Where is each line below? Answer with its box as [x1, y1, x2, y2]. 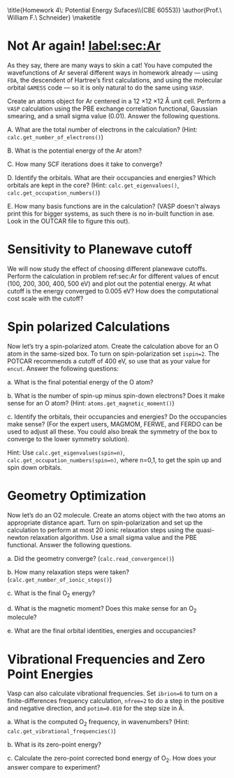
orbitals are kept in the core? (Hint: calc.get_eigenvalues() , [7, 181, 180, 189]
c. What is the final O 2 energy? [7, 588, 96, 599]
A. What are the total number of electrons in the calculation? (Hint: [7, 125, 198, 134]
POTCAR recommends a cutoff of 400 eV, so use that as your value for [7, 356, 211, 365]
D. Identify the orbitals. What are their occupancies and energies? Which [7, 173, 217, 181]
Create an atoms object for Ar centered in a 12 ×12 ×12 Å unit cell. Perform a [7, 97, 226, 105]
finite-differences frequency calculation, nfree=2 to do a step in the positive [7, 697, 225, 705]
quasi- [196, 525, 215, 534]
